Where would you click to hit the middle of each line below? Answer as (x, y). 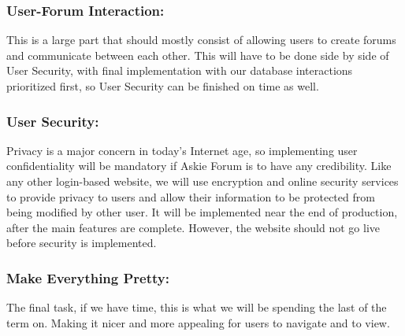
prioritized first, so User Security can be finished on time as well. (163, 86)
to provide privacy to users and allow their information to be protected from (191, 196)
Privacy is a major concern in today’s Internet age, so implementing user (182, 150)
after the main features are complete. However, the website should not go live (193, 227)
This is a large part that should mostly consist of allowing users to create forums (201, 40)
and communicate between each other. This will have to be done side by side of (198, 55)
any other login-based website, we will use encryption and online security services (202, 181)
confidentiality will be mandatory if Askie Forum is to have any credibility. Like (199, 166)
